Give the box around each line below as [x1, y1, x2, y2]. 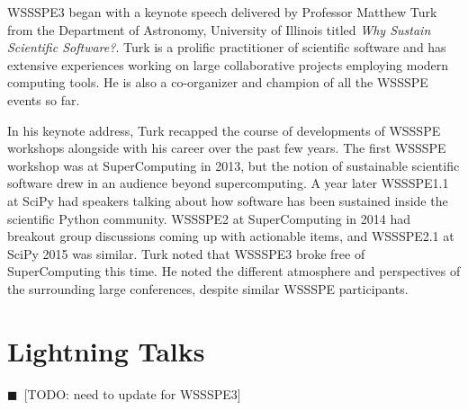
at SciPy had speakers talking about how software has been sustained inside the [7, 191, 448, 209]
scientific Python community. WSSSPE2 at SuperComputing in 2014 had [7, 209, 410, 227]
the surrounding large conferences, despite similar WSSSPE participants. [7, 279, 409, 298]
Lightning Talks [7, 332, 205, 369]
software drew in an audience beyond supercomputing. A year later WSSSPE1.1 [7, 174, 449, 192]
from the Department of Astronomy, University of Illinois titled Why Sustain [7, 20, 431, 39]
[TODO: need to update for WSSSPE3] [23, 384, 241, 403]
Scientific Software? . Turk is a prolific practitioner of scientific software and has [7, 38, 446, 57]
